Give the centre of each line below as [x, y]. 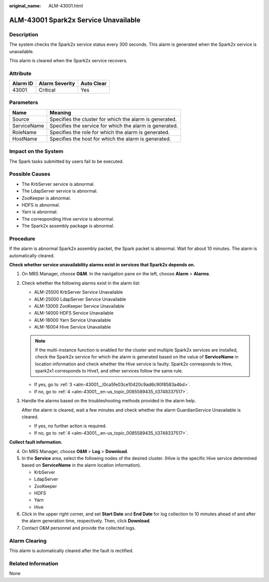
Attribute [20, 73]
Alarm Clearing [28, 541]
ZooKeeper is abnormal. [46, 198]
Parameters [24, 103]
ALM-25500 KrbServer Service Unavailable [78, 292]
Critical [47, 90]
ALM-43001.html [66, 6]
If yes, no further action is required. [70, 426]
